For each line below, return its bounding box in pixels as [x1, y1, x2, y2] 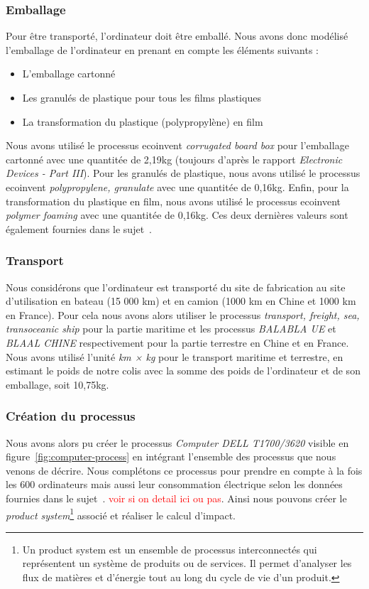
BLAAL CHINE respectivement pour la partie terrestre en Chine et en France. [6, 335, 349, 350]
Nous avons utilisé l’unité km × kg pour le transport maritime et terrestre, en [6, 349, 343, 364]
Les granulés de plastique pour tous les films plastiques [22, 90, 261, 104]
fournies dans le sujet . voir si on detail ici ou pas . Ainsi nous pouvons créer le [6, 490, 347, 505]
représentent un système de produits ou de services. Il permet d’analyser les [22, 556, 352, 571]
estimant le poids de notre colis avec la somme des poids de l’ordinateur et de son [6, 363, 360, 378]
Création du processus [6, 407, 136, 425]
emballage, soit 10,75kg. [6, 377, 109, 391]
